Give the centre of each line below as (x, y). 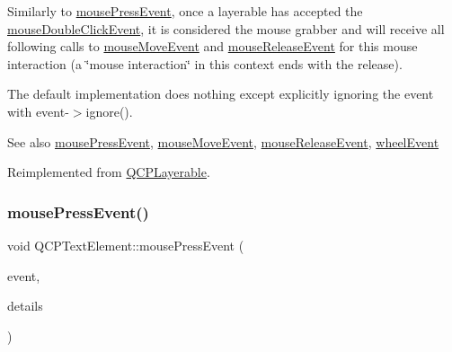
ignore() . (109, 111)
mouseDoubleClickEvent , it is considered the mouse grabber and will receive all (226, 28)
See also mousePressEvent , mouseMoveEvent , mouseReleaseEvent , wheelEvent (223, 141)
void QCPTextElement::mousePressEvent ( (126, 245)
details (25, 306)
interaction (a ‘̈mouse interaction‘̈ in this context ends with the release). (205, 63)
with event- (38, 111)
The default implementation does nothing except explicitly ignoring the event (221, 94)
